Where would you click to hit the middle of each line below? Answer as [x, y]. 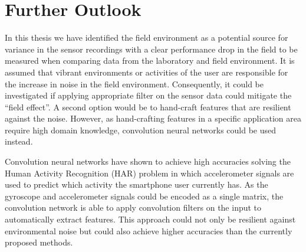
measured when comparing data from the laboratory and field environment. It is [150, 60]
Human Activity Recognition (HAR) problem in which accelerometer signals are [149, 173]
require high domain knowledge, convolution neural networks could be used [141, 130]
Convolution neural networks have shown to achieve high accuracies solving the [148, 161]
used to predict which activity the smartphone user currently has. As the [136, 184]
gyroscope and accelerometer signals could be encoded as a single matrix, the [144, 196]
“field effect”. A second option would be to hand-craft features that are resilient [148, 107]
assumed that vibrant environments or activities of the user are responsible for [147, 72]
